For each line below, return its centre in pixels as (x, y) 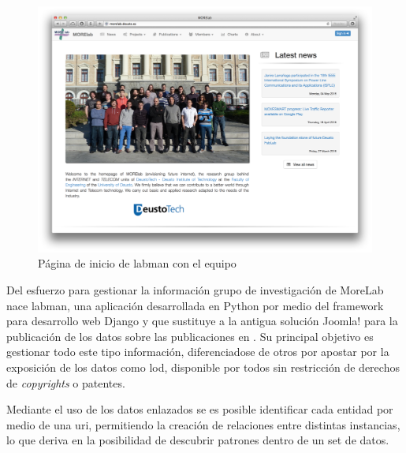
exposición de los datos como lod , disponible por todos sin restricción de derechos (203, 367)
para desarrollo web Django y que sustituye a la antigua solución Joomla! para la (202, 321)
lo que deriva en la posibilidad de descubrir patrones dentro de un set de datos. (198, 440)
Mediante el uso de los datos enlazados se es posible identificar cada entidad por (200, 409)
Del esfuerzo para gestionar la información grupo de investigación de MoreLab (195, 289)
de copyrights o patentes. (66, 382)
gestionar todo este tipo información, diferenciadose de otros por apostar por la (198, 352)
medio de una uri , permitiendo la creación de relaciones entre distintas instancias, (203, 424)
